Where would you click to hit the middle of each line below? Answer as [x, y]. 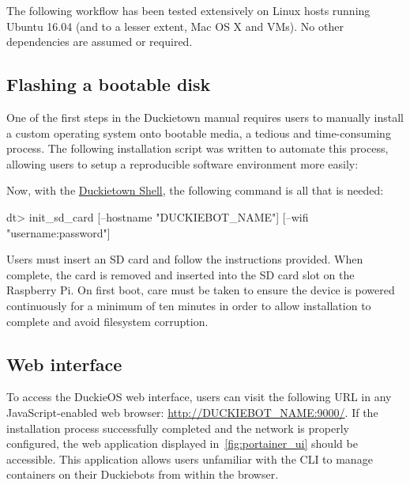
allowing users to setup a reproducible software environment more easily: [182, 163]
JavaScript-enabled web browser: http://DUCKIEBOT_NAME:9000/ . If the [192, 412]
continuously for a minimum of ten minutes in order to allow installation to [189, 305]
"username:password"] [58, 232]
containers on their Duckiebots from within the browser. [143, 474]
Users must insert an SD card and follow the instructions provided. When [185, 259]
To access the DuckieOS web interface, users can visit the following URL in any [199, 397]
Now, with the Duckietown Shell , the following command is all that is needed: [195, 190]
